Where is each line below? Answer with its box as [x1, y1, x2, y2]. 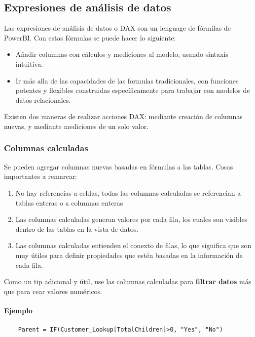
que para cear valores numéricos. [4, 286, 103, 296]
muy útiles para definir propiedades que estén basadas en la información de [15, 250, 243, 260]
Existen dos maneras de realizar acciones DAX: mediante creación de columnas [4, 111, 243, 122]
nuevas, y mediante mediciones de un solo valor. [4, 121, 149, 131]
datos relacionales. [15, 94, 71, 105]
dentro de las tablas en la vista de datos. [15, 223, 139, 234]
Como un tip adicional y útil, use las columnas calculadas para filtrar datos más [4, 276, 252, 287]
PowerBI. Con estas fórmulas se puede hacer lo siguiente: [4, 32, 176, 42]
